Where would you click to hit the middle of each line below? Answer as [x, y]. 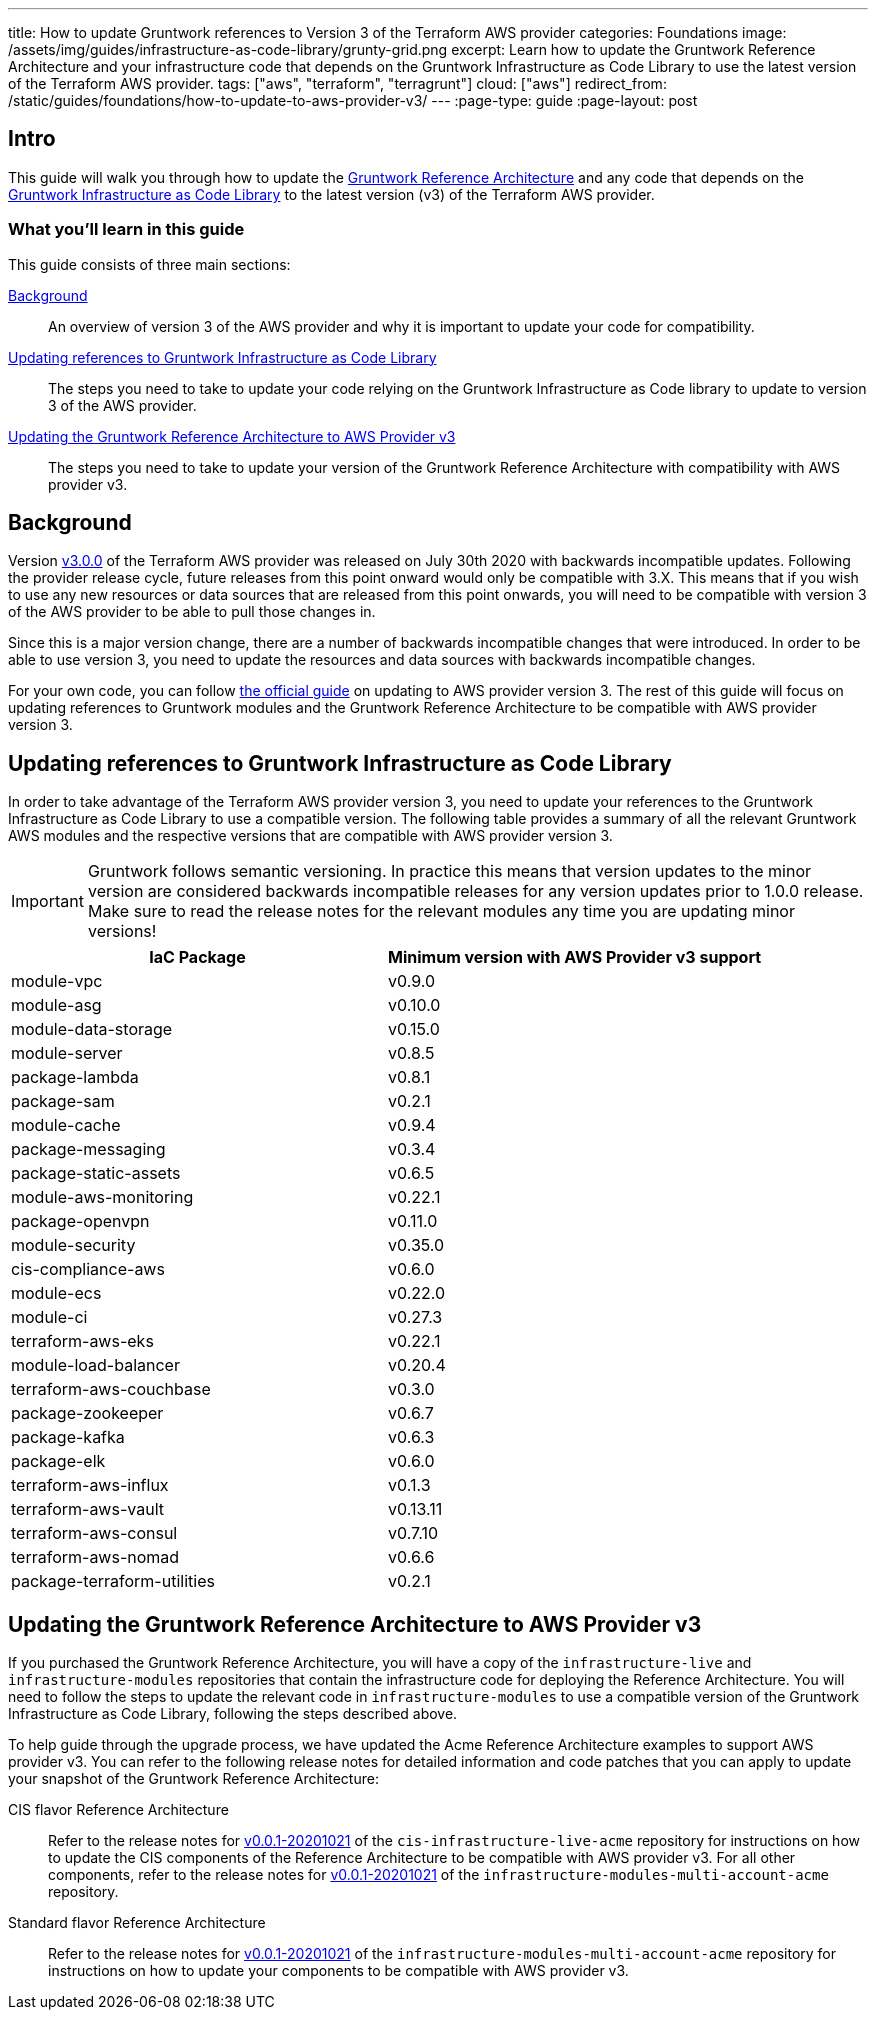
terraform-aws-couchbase [111, 1389]
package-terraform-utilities [113, 1581]
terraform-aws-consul [94, 1533]
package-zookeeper [87, 1413]
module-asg [56, 1005]
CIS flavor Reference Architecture [118, 1810]
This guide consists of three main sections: [149, 264]
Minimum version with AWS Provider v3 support [575, 957]
